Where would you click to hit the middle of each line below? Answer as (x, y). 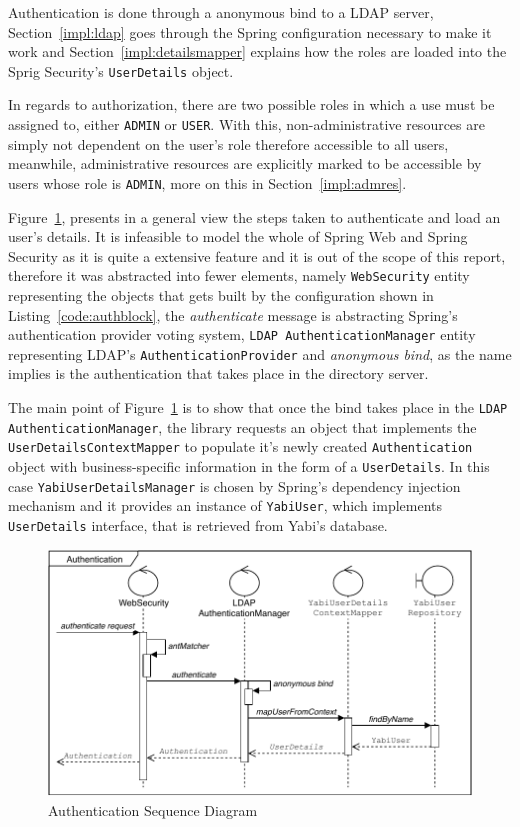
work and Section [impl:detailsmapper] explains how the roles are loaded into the (257, 51)
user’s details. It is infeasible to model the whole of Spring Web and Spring (238, 236)
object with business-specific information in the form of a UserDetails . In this (249, 466)
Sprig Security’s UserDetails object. (121, 70)
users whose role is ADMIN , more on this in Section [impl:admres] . (207, 182)
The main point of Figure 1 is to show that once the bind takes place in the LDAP (258, 407)
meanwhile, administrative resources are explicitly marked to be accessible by (245, 163)
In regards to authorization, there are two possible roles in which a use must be (251, 104)
